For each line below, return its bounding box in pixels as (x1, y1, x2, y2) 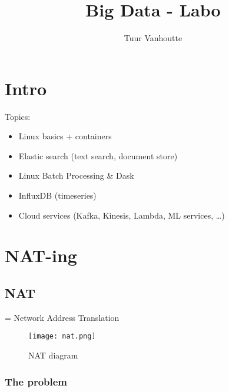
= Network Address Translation (5, 311, 120, 323)
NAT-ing (5, 243, 77, 267)
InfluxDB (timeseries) (18, 189, 97, 202)
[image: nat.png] (28, 332, 96, 341)
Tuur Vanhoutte (124, 32, 182, 44)
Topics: (5, 110, 31, 122)
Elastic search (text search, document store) (18, 149, 178, 162)
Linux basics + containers (18, 130, 112, 142)
